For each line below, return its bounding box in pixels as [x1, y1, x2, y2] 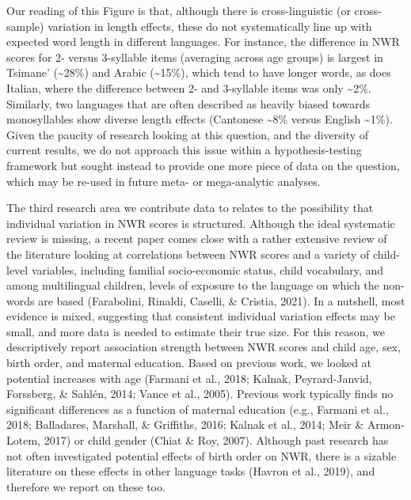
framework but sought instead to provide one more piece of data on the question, [6, 157, 400, 173]
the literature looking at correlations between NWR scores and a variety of [6, 245, 370, 262]
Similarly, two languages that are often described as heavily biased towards [6, 95, 371, 112]
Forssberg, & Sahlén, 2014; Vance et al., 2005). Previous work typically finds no [6, 385, 394, 402]
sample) [6, 17, 44, 34]
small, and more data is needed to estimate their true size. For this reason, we [6, 323, 385, 339]
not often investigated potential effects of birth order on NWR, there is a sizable [6, 447, 397, 464]
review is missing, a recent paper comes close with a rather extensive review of [6, 230, 387, 247]
